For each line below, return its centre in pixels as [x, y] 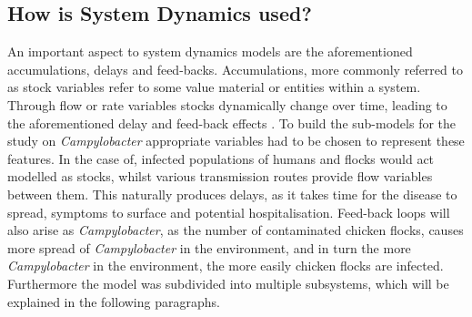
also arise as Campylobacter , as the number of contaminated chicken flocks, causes [236, 230]
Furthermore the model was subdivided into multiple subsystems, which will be [228, 283]
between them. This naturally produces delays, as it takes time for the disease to [232, 194]
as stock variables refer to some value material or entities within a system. [214, 87]
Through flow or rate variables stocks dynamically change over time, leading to [227, 104]
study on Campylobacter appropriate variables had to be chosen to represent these [236, 141]
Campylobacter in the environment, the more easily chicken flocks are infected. [226, 266]
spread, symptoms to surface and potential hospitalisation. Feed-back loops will [229, 212]
